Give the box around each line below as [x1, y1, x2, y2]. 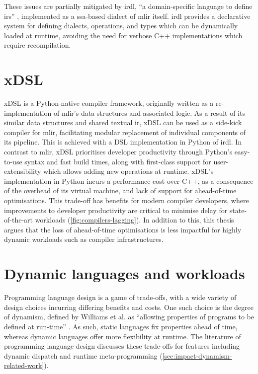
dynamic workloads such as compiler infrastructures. [4, 234, 164, 244]
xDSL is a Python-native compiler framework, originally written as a [4, 98, 214, 108]
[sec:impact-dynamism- [162, 350, 232, 361]
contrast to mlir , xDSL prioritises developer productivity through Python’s [4, 147, 232, 157]
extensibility [4, 166, 41, 176]
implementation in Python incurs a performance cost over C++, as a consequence [4, 175, 254, 186]
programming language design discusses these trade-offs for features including [4, 341, 240, 351]
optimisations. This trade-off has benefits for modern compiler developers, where [4, 195, 249, 206]
